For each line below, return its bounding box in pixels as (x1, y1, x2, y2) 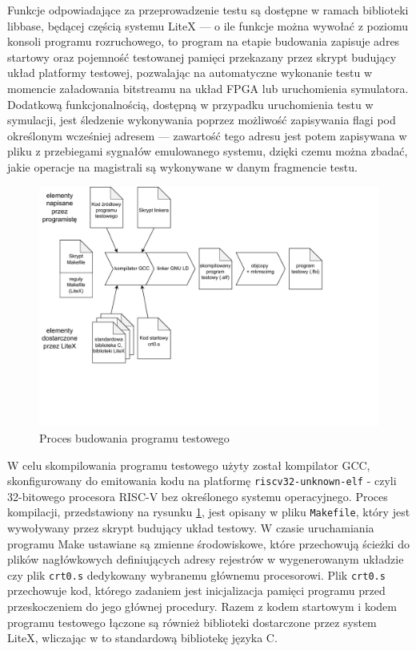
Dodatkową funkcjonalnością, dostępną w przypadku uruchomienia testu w (7, 95, 374, 112)
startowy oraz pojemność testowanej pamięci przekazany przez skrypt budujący (7, 48, 397, 65)
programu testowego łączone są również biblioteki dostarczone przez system (7, 613, 377, 630)
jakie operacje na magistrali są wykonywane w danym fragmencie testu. (7, 158, 358, 175)
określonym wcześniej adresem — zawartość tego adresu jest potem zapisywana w (7, 127, 407, 144)
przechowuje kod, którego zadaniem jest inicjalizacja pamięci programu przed (7, 582, 386, 599)
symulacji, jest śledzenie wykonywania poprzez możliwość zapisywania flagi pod (7, 111, 396, 128)
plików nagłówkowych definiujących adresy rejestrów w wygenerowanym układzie (7, 551, 404, 568)
